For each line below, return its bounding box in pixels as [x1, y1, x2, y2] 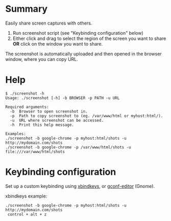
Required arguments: [5, 104, 50, 109]
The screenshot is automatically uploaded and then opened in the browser [5, 51, 162, 57]
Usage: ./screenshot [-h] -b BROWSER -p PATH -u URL [5, 95, 120, 100]
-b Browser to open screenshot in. [10, 108, 88, 114]
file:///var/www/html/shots [5, 149, 65, 154]
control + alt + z [7, 212, 47, 217]
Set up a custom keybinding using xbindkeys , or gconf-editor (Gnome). [5, 183, 155, 189]
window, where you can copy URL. [5, 56, 78, 62]
